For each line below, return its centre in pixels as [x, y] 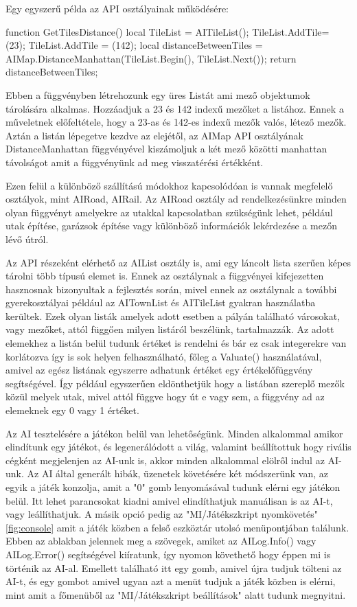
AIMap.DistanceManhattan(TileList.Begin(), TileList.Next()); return [151, 58]
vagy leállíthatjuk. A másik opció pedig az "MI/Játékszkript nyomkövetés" [162, 514]
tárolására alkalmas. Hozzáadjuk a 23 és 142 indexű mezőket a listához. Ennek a [175, 108]
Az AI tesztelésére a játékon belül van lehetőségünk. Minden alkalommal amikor [174, 433]
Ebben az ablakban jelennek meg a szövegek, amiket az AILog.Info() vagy [161, 541]
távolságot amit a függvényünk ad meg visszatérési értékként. [135, 162]
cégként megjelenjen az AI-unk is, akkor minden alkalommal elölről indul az [165, 460]
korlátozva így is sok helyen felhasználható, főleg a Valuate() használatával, [164, 356]
